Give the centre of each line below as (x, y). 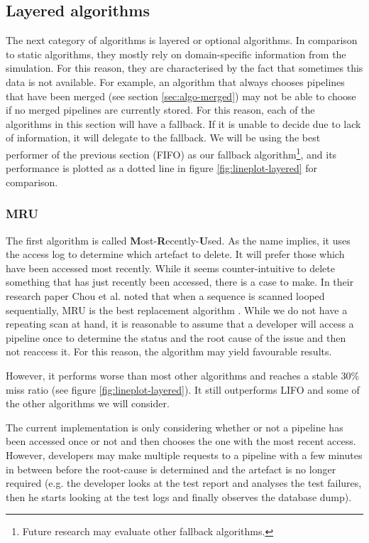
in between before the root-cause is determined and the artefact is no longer (171, 469)
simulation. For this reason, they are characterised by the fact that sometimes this (184, 68)
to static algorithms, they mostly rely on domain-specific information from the (176, 54)
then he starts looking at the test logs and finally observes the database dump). (179, 496)
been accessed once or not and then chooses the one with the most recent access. (181, 441)
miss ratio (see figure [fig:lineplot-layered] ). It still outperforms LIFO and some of (183, 389)
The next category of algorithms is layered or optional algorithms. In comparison (182, 40)
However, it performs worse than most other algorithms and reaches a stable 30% (183, 375)
